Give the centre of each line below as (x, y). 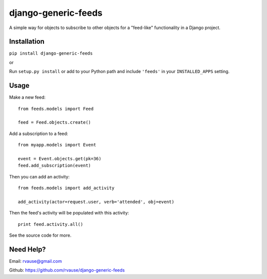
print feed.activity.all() (51, 224)
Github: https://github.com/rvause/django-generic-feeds (67, 270)
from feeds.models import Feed (56, 109)
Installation (27, 42)
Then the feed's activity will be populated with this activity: (69, 213)
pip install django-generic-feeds (51, 53)
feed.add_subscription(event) (55, 166)
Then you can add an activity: (39, 176)
